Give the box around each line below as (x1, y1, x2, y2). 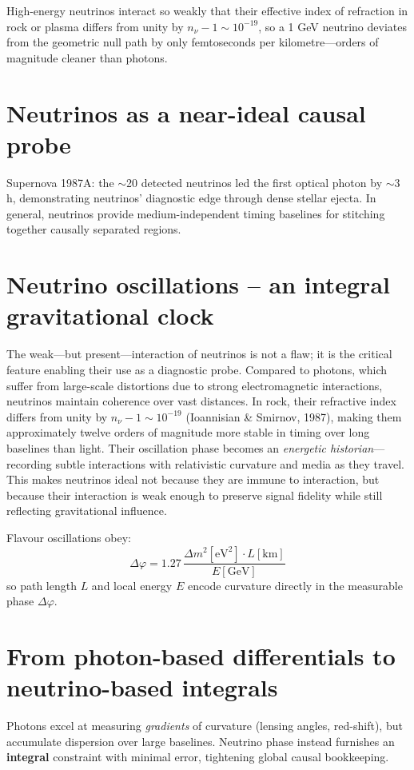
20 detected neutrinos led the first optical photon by (126, 174, 383, 190)
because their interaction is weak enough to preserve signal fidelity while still (6, 486, 383, 503)
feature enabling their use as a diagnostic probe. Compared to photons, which (6, 361, 388, 377)
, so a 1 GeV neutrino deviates (258, 18, 407, 34)
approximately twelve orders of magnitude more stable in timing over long (6, 424, 370, 441)
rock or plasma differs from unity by (6, 18, 184, 34)
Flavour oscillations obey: (6, 529, 131, 545)
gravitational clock (6, 299, 214, 332)
